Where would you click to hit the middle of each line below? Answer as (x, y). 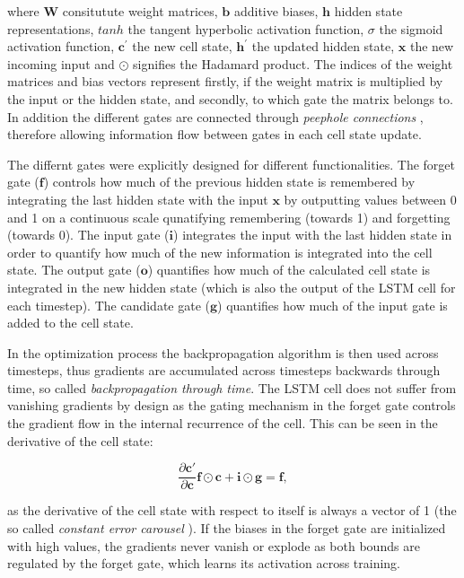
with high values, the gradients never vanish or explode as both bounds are (214, 545)
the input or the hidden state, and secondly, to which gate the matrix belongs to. (230, 98)
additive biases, (276, 11)
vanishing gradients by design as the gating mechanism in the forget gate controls (232, 405)
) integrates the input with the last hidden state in (313, 235)
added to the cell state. (70, 323)
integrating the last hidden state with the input (138, 199)
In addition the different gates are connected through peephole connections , (215, 116)
